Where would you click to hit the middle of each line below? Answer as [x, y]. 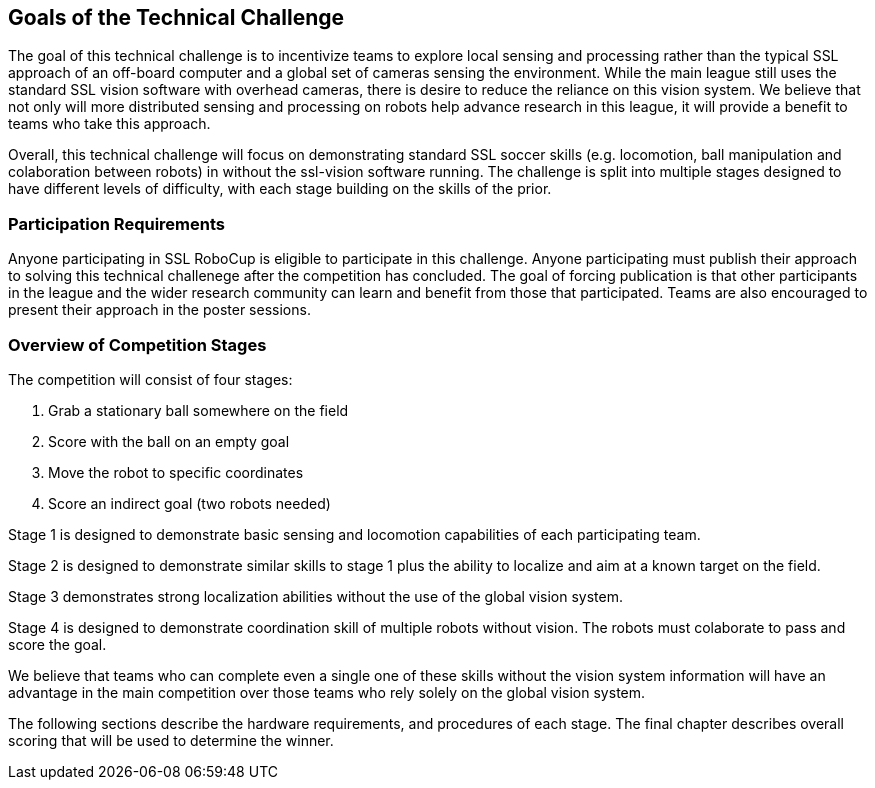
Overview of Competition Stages [137, 344]
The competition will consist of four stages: [150, 379]
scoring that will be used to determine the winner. [171, 740]
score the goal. [57, 644]
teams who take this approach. [109, 124]
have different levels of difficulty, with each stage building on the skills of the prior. [280, 189]
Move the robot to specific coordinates [176, 472]
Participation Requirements [116, 223]
